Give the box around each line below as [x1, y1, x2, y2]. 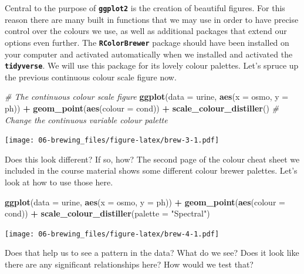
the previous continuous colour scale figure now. [5, 70, 177, 83]
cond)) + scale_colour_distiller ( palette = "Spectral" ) [5, 207, 210, 219]
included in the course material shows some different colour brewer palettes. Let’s [5, 164, 298, 177]
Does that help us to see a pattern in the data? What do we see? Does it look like [5, 246, 299, 259]
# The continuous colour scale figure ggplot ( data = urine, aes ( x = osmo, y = [5, 90, 289, 103]
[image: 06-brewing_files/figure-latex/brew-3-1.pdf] [5, 136, 219, 145]
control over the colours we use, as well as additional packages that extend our [5, 25, 287, 37]
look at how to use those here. [5, 175, 113, 188]
